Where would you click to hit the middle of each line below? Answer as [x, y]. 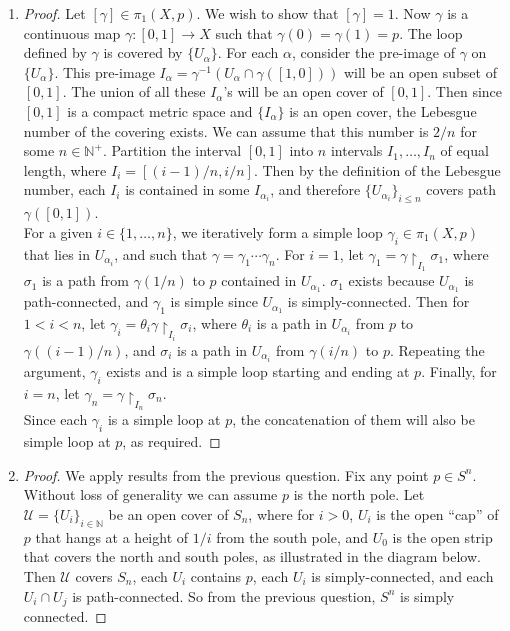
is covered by [143, 52]
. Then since [465, 91]
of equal [464, 150]
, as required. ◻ [171, 441]
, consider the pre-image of [373, 52]
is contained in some [187, 189]
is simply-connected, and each [402, 575]
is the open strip [442, 536]
